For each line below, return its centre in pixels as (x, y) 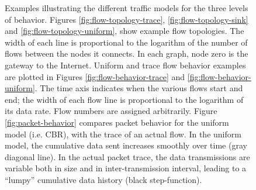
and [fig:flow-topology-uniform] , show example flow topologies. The (124, 31)
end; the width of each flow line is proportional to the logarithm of (124, 99)
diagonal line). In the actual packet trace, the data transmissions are (127, 156)
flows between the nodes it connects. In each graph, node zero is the (127, 53)
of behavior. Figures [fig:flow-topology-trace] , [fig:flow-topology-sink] (127, 19)
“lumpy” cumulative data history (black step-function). (103, 179)
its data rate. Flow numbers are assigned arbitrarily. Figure (111, 111)
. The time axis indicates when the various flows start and (139, 88)
